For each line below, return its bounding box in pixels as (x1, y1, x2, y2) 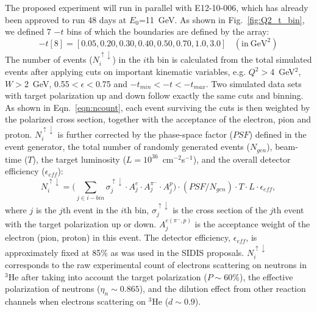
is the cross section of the (173, 203, 267, 216)
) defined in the (249, 127, 307, 140)
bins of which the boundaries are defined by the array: (66, 25, 269, 38)
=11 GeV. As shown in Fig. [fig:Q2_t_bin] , (138, 13, 305, 26)
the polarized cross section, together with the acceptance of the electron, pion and (5, 113, 312, 126)
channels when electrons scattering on (5, 295, 146, 308)
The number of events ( (5, 52, 93, 65)
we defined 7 (5, 25, 51, 38)
